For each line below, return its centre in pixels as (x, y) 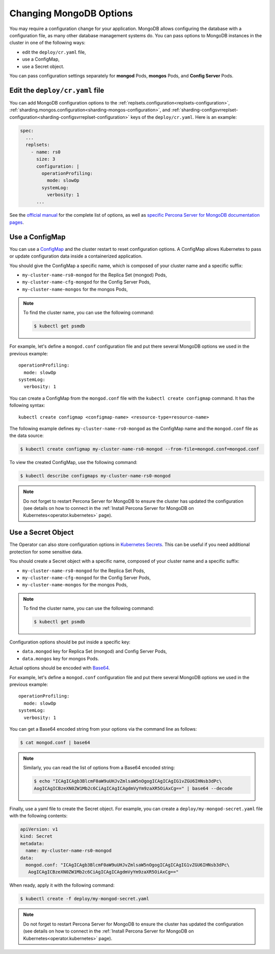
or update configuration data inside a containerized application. (76, 256)
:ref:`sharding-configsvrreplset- (205, 110)
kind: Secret (36, 836)
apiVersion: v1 (39, 829)
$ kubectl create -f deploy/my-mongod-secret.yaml (85, 899)
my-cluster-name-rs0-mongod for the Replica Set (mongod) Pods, (95, 275)
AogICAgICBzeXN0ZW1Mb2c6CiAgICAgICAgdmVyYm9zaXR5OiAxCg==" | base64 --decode (133, 788)
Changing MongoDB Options (71, 13)
